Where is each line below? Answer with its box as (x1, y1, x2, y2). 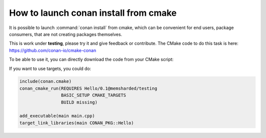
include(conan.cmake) (19, 79, 72, 84)
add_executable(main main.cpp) (19, 113, 96, 119)
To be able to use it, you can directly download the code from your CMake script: (9, 57, 174, 63)
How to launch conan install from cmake (9, 7, 177, 18)
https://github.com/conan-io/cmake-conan (9, 47, 96, 53)
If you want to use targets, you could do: (9, 66, 91, 71)
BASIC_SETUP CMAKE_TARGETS (61, 93, 127, 98)
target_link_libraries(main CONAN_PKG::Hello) (19, 120, 134, 126)
